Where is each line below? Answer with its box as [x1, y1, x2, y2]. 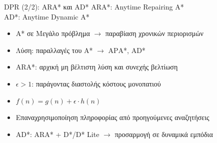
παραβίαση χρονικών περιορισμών [105, 28, 203, 38]
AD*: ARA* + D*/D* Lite [15, 128, 99, 139]
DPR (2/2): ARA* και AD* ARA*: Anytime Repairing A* [4, 1, 184, 11]
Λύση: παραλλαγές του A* [15, 44, 93, 55]
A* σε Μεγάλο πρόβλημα [15, 28, 90, 38]
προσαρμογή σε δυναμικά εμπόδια [114, 128, 213, 139]
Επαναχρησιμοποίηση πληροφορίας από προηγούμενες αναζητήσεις [15, 112, 209, 122]
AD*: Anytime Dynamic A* [4, 11, 89, 21]
